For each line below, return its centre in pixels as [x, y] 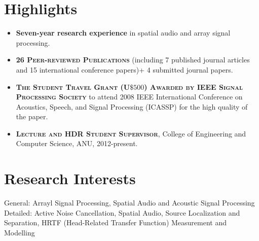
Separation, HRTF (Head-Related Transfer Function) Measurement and [116, 222]
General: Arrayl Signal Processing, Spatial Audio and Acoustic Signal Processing [129, 203]
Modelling [20, 232]
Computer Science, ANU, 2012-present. [77, 143]
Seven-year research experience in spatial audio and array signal [123, 33]
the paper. [32, 116]
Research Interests [70, 178]
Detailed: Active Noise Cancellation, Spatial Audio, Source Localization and [122, 212]
